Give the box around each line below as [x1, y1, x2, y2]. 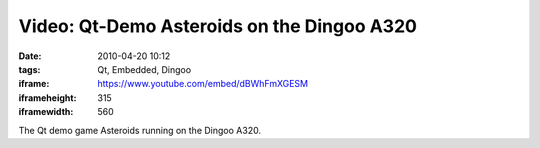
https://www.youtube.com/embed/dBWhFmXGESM [97, 78, 309, 90]
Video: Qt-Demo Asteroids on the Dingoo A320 [18, 15, 417, 37]
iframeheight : [18, 91, 77, 104]
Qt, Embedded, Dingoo [97, 63, 192, 75]
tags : [18, 63, 41, 75]
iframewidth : [18, 106, 74, 118]
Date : [18, 50, 42, 62]
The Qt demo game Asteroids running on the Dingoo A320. [18, 124, 262, 136]
